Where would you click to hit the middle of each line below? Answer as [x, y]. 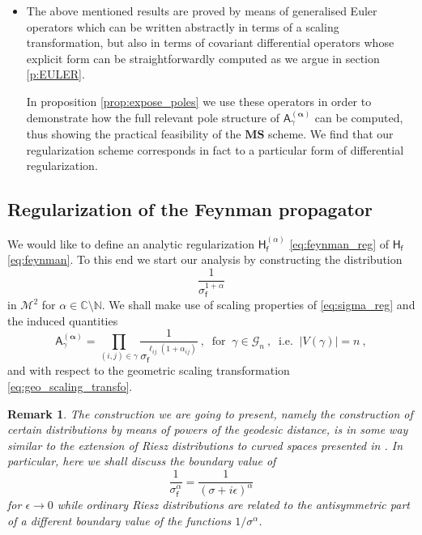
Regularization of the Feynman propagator [190, 209]
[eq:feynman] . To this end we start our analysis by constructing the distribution [205, 259]
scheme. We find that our [331, 134]
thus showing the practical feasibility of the [134, 134]
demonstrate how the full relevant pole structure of [153, 117]
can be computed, [359, 117]
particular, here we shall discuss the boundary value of [142, 461]
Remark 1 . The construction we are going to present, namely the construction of [210, 413]
